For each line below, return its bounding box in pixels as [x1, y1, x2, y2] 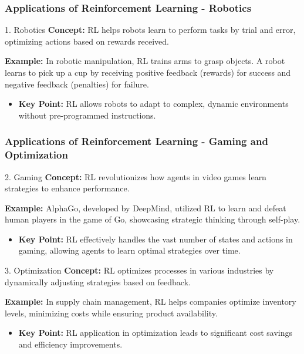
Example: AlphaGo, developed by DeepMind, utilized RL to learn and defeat [5, 201, 286, 214]
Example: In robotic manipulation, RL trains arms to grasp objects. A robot [5, 55, 285, 67]
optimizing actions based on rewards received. [5, 35, 169, 47]
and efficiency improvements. [18, 338, 123, 350]
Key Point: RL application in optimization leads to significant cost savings [18, 326, 293, 339]
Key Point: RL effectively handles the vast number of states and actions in [18, 232, 293, 245]
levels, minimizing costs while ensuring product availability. [5, 306, 218, 319]
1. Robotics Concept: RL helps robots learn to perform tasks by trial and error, [5, 23, 296, 36]
